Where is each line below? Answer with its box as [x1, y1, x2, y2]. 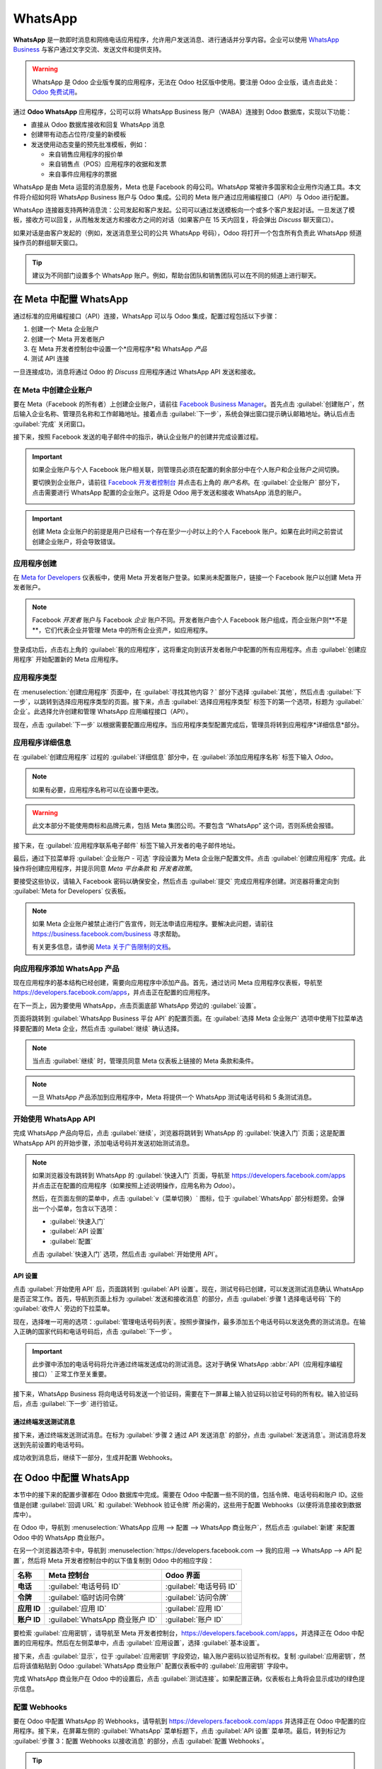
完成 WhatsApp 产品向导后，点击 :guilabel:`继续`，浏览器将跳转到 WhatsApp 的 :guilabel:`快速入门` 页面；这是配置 [13, 1129, 346, 1137]
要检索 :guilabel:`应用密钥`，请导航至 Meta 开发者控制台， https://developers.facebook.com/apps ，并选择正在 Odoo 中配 [13, 1628, 364, 1637]
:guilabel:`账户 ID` [165, 1614, 224, 1624]
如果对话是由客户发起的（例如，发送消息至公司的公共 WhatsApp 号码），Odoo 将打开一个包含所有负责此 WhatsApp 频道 [13, 229, 362, 237]
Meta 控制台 [48, 1570, 90, 1580]
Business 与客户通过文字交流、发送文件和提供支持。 [13, 45, 166, 53]
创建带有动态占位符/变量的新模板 [30, 130, 127, 139]
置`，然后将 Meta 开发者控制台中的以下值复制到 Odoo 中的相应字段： [13, 1556, 214, 1565]
